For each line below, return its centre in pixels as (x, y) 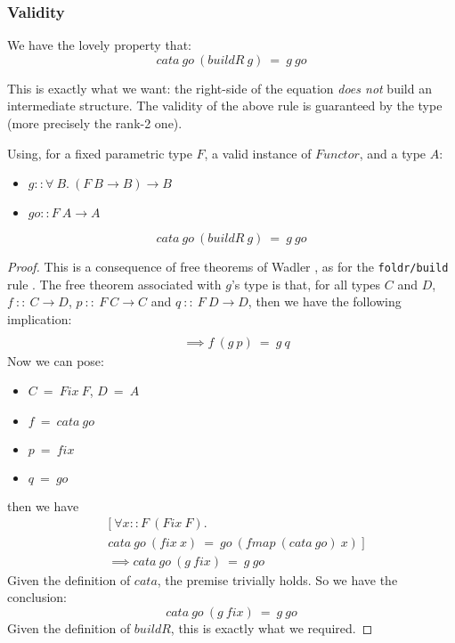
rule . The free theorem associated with (114, 284)
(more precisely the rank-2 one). (95, 123)
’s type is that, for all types (306, 284)
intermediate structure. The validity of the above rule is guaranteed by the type (225, 106)
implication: (40, 319)
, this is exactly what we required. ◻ (272, 627)
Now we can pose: (56, 360)
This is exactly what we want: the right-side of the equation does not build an (219, 88)
